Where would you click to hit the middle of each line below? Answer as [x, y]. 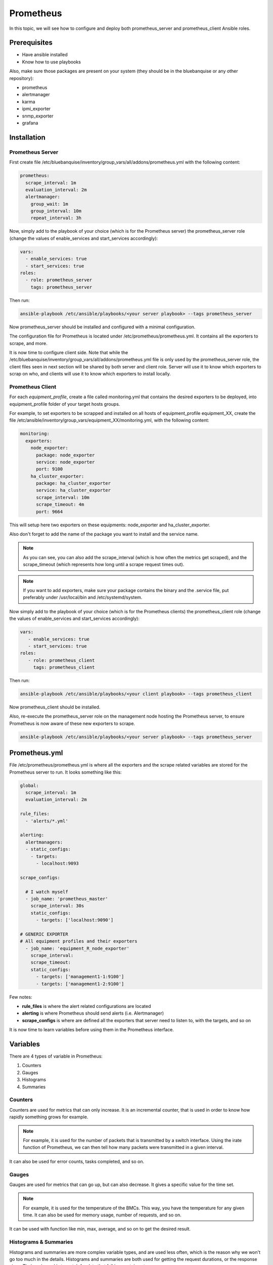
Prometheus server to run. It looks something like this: [65, 772]
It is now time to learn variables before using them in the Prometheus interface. [92, 1030]
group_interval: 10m [56, 211]
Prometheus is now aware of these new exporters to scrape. [72, 723]
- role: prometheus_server [59, 280]
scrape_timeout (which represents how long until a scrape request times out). [104, 565]
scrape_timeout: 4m [60, 504]
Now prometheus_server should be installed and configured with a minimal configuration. [102, 327]
